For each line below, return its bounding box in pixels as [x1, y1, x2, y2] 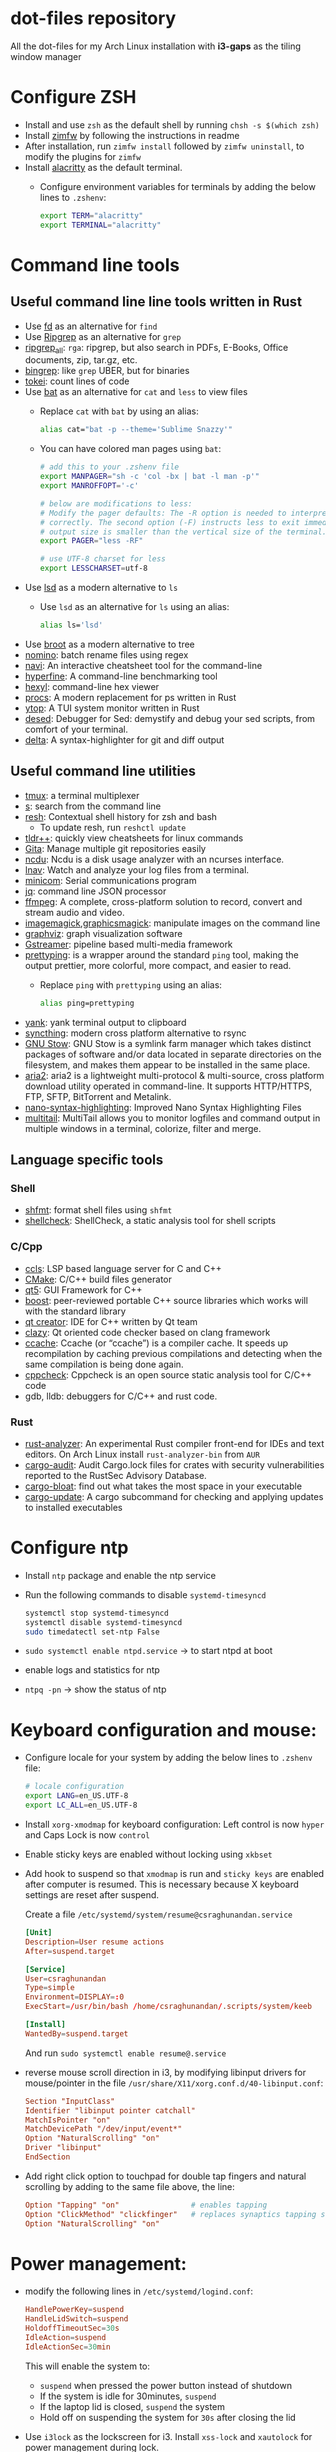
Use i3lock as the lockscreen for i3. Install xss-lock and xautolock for [24, 2430, 313, 2442]
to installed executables [24, 1501, 123, 1513]
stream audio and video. [24, 906, 125, 918]
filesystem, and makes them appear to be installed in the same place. [24, 1058, 311, 1071]
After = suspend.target [24, 1946, 115, 1956]
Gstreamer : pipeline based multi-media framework [24, 938, 233, 950]
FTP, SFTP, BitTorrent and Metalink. [24, 1090, 172, 1102]
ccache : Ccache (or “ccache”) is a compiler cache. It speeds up [24, 1337, 289, 1349]
